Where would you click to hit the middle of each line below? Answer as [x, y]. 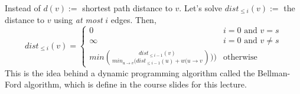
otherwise [240, 57]
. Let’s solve [201, 8]
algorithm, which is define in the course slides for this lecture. [135, 84]
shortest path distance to [127, 8]
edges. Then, [133, 19]
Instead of [23, 8]
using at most [78, 19]
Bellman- [274, 72]
